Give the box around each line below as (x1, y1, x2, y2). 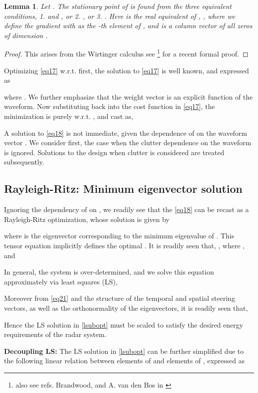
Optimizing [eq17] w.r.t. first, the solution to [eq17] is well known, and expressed (4, 65, 249, 75)
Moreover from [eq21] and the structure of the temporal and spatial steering (4, 293, 235, 303)
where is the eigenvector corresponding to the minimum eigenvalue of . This (4, 230, 234, 241)
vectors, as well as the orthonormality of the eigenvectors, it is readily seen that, (4, 302, 248, 313)
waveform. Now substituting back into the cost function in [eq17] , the (4, 101, 215, 112)
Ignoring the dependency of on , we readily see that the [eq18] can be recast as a (4, 204, 249, 215)
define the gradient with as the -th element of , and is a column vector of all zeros (4, 20, 253, 31)
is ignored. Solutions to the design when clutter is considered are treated (4, 147, 224, 157)
